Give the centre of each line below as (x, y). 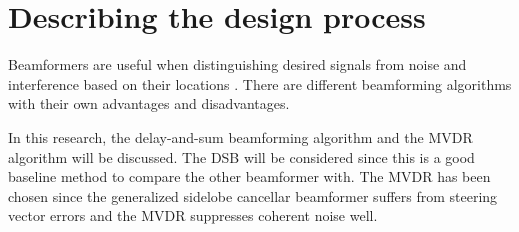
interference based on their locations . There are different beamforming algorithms (260, 83)
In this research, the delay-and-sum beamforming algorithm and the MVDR (240, 136)
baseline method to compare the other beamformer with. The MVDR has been (249, 176)
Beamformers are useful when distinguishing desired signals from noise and (237, 64)
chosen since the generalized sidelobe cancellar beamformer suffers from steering (253, 195)
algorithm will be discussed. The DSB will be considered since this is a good (241, 156)
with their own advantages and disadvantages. (149, 103)
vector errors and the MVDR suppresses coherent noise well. (193, 215)
